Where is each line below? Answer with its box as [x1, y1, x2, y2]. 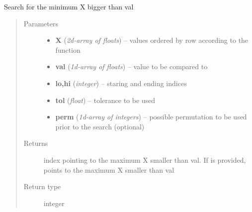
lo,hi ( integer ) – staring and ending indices [55, 78, 187, 88]
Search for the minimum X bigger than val [4, 1, 134, 11]
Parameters [23, 18, 58, 28]
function [55, 44, 81, 55]
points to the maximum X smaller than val [43, 164, 174, 175]
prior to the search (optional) [55, 121, 145, 131]
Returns [23, 138, 48, 148]
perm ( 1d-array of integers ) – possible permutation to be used [55, 111, 247, 122]
